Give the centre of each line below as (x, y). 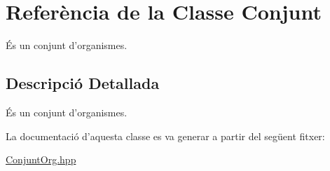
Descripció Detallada (83, 83)
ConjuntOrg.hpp (41, 159)
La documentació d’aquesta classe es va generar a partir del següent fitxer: (165, 136)
